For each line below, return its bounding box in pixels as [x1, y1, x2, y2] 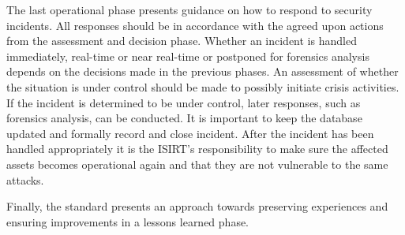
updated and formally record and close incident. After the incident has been [6, 125, 374, 141]
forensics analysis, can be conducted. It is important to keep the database [6, 110, 362, 126]
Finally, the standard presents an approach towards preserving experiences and [6, 198, 388, 214]
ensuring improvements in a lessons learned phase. [6, 213, 249, 229]
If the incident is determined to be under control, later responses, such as [6, 94, 361, 110]
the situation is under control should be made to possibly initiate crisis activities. [6, 78, 399, 95]
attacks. [6, 171, 44, 188]
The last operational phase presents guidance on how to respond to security [6, 2, 373, 17]
